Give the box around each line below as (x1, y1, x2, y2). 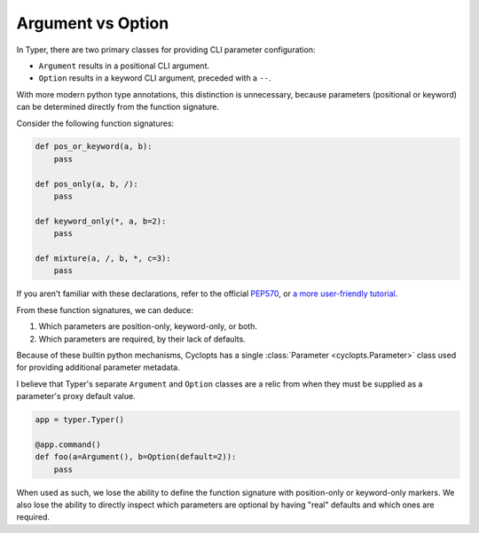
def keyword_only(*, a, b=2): (35, 216, 167, 226)
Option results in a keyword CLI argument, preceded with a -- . (38, 73, 271, 83)
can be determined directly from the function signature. (16, 102, 219, 113)
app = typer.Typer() (35, 415, 124, 425)
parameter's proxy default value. (16, 391, 137, 402)
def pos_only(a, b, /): (35, 178, 139, 189)
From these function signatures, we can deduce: (16, 304, 194, 315)
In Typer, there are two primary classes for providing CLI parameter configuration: (16, 44, 316, 55)
